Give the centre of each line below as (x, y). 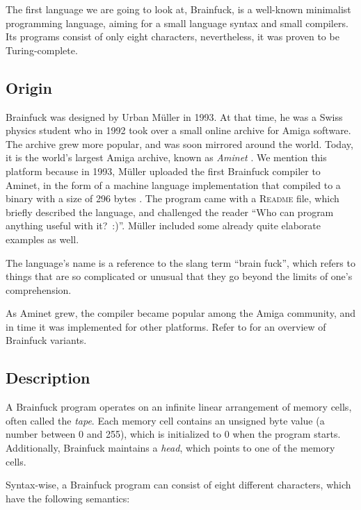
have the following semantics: (68, 498)
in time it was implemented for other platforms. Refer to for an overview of (166, 326)
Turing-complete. (42, 50)
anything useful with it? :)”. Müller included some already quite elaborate (163, 225)
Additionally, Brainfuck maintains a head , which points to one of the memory (170, 448)
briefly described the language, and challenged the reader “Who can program (170, 212)
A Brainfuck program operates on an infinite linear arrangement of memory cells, (179, 407)
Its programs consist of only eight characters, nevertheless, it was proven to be (173, 36)
